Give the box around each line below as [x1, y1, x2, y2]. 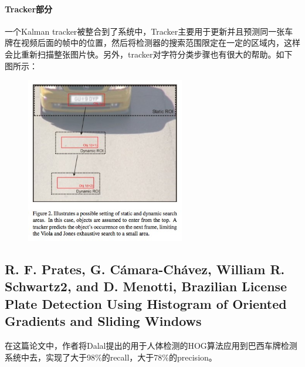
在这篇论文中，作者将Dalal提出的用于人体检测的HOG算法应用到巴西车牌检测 [5, 339, 297, 352]
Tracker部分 [5, 2, 53, 15]
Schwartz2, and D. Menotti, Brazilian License [5, 277, 287, 295]
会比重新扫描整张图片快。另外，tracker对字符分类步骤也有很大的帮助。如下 [5, 48, 293, 60]
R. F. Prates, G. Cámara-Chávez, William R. [5, 260, 285, 278]
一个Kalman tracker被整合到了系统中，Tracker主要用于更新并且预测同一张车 [5, 25, 293, 37]
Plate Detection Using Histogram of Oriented [5, 294, 287, 312]
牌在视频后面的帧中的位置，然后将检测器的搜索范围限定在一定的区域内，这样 [5, 36, 300, 49]
